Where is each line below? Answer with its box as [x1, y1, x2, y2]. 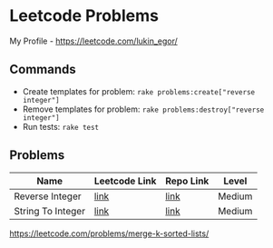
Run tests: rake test [22, 121, 100, 132]
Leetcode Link [93, 174, 157, 187]
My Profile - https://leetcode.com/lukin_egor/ [9, 35, 179, 46]
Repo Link [164, 174, 210, 187]
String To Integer [14, 204, 86, 217]
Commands [9, 62, 77, 77]
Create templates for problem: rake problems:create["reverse [22, 85, 256, 96]
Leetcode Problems [9, 5, 159, 26]
